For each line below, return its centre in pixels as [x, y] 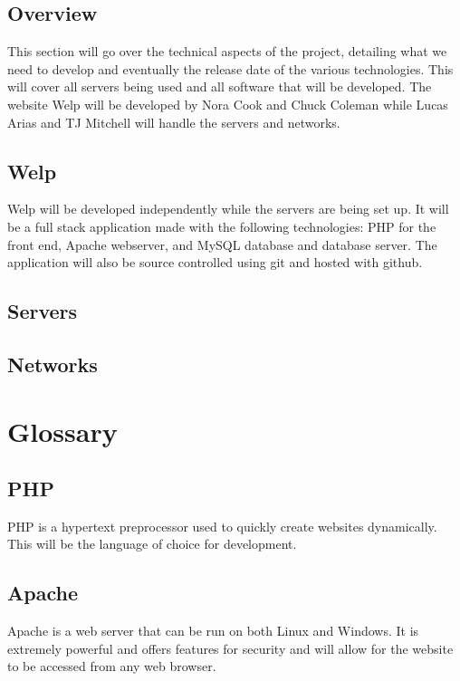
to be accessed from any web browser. [112, 666]
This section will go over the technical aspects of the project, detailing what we [227, 51]
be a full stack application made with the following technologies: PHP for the [222, 226]
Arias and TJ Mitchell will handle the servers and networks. [174, 122]
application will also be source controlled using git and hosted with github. [215, 262]
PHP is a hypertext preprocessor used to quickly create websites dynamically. [222, 526]
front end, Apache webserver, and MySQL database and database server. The [222, 244]
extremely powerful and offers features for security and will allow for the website [230, 648]
